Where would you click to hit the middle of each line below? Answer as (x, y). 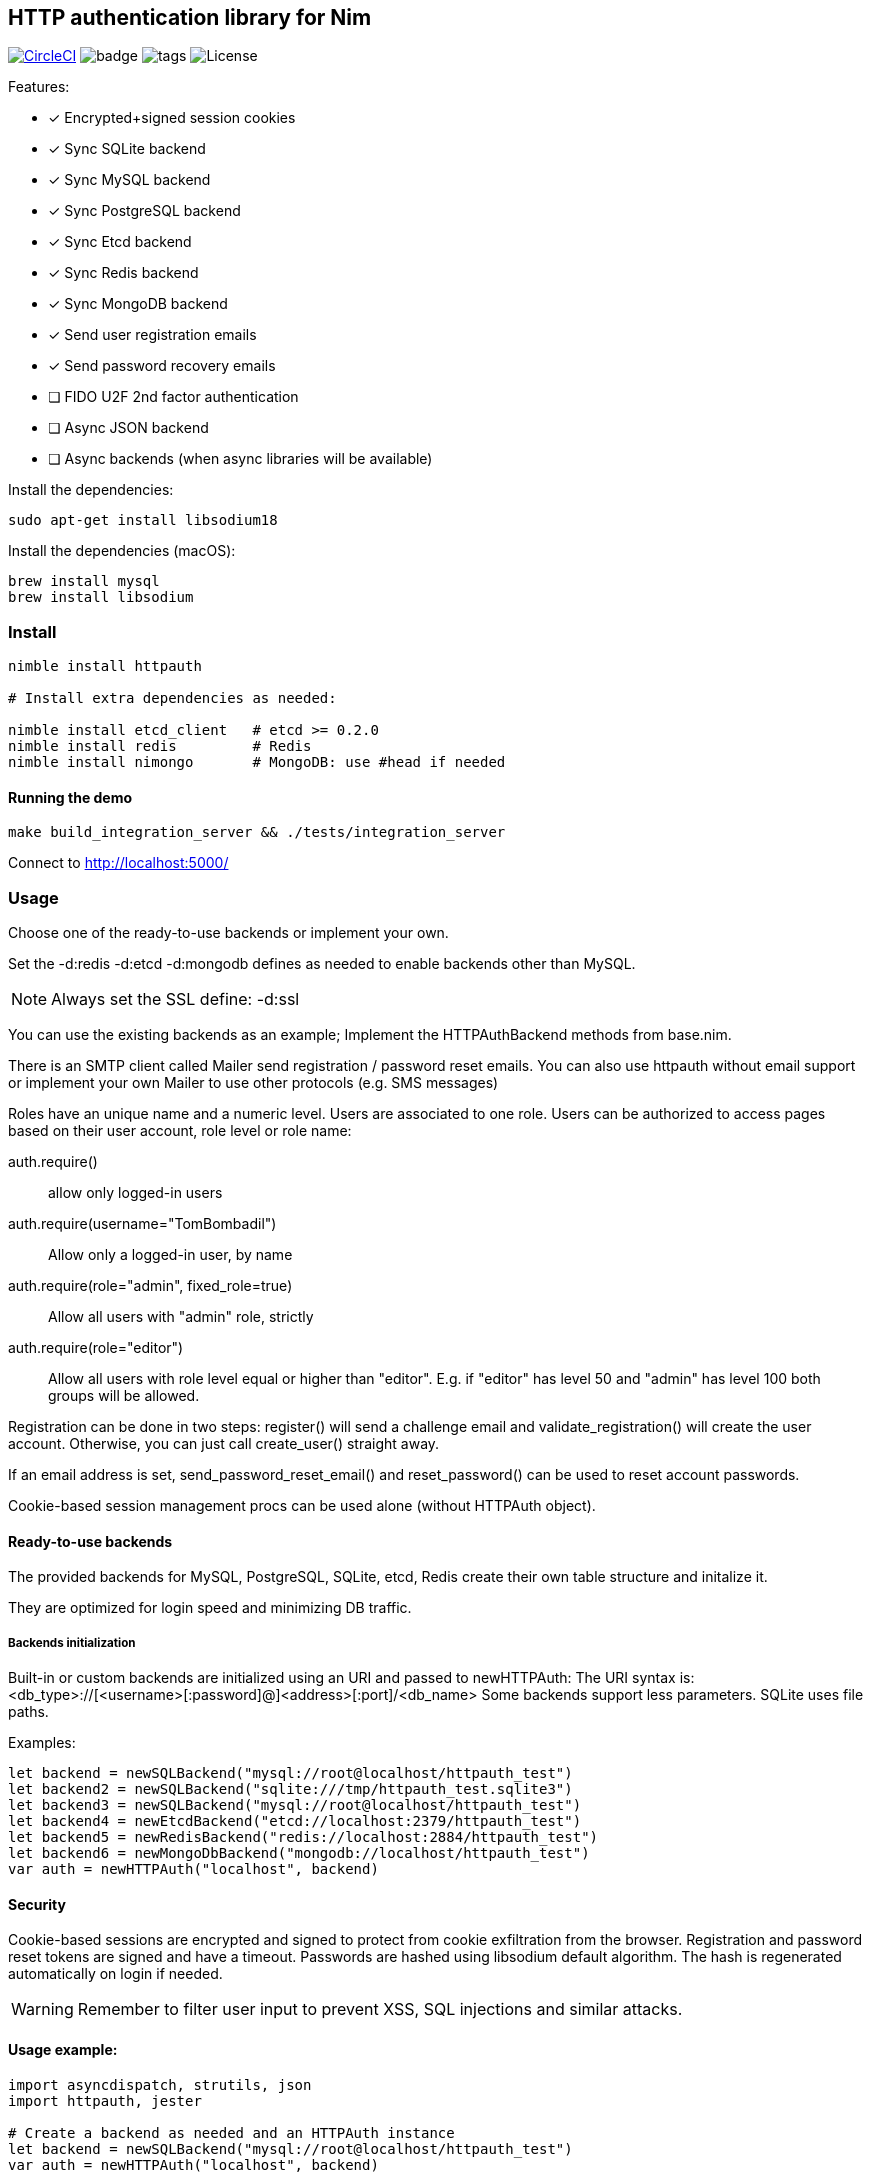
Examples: (42, 1743)
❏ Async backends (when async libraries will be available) (240, 459)
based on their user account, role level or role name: (180, 1131)
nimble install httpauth (105, 666)
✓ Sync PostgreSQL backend (144, 211)
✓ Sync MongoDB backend (138, 304)
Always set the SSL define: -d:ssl (175, 999)
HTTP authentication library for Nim (190, 17)
